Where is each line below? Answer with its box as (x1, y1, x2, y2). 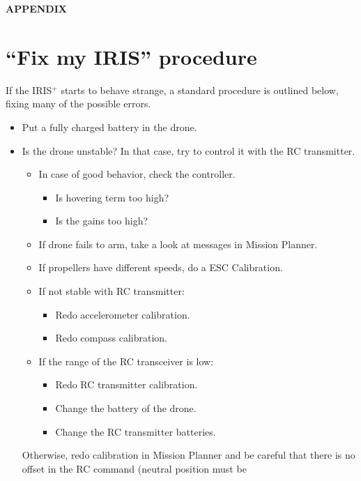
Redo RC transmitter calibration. (55, 377, 198, 392)
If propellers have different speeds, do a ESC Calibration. (38, 260, 283, 275)
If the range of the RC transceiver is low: (38, 353, 214, 368)
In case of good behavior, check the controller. (38, 167, 236, 181)
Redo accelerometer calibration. (55, 307, 190, 321)
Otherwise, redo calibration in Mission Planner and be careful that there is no (22, 448, 355, 462)
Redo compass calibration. (55, 330, 167, 345)
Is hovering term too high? (55, 190, 169, 204)
